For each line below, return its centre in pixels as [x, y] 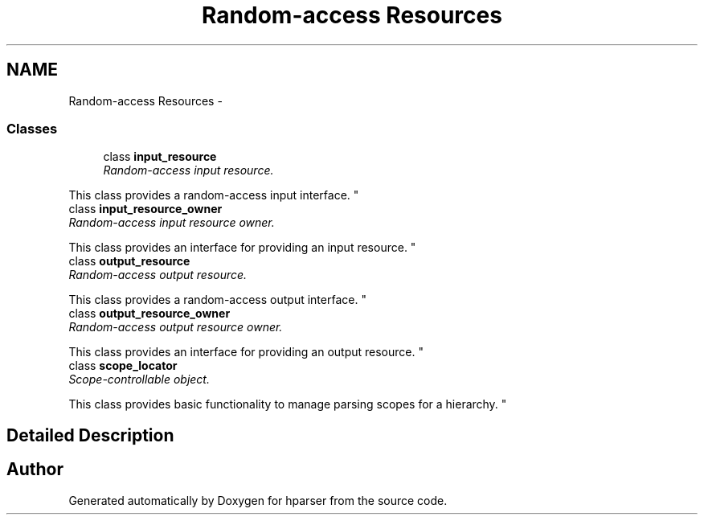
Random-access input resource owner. [172, 223]
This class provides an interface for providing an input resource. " [242, 248]
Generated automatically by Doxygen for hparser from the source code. [258, 500]
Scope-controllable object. [139, 379]
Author [35, 470]
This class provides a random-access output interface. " [217, 300]
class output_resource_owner [149, 314]
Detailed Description [90, 435]
